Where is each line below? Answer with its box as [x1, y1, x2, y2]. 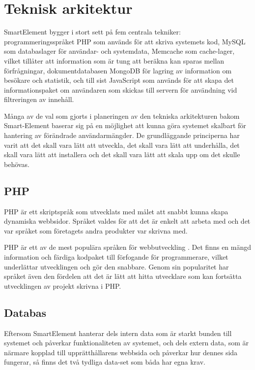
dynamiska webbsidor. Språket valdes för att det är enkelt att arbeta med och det [4, 216, 251, 226]
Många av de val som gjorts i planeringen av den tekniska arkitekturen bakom [4, 110, 240, 121]
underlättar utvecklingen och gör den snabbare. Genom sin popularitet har [4, 261, 229, 271]
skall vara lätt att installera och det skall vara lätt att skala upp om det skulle [4, 149, 240, 160]
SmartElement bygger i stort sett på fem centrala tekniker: [4, 27, 181, 37]
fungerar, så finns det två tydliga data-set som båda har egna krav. [4, 357, 205, 367]
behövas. [4, 159, 29, 169]
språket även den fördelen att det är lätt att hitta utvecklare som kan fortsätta [4, 271, 242, 281]
